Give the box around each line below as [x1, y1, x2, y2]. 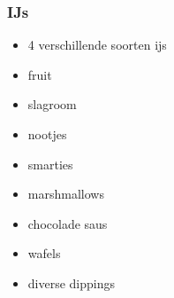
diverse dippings [27, 273, 116, 292]
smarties [27, 154, 73, 173]
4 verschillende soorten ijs [27, 35, 167, 54]
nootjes [27, 125, 67, 143]
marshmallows [27, 184, 104, 203]
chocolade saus [27, 214, 108, 232]
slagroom [27, 95, 77, 114]
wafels [27, 244, 61, 263]
